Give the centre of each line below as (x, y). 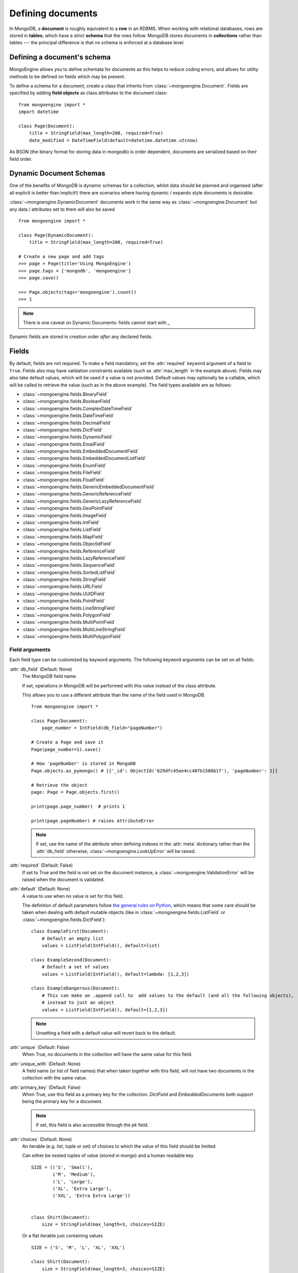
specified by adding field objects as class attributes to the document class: (88, 93)
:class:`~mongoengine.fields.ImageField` (65, 515)
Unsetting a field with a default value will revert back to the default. (106, 1033)
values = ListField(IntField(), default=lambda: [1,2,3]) (115, 974)
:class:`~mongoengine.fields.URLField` (63, 587)
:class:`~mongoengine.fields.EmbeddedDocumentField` (81, 451)
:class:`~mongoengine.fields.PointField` (64, 601)
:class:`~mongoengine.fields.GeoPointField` (68, 508)
